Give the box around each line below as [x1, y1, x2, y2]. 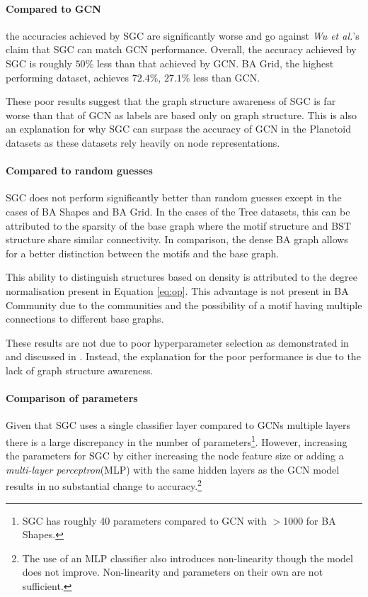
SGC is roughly [6, 55, 72, 70]
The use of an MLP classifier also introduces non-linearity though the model [22, 550, 353, 565]
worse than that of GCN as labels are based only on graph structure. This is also [6, 107, 357, 122]
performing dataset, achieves [6, 69, 130, 84]
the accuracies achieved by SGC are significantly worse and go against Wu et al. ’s [6, 28, 360, 43]
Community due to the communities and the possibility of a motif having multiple [6, 297, 362, 312]
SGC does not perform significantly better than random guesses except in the [6, 190, 342, 205]
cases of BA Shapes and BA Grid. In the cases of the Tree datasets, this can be [6, 203, 350, 218]
